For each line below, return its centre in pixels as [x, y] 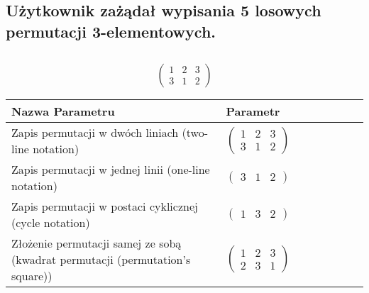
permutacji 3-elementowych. [111, 31]
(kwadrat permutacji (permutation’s [101, 259]
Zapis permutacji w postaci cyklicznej [105, 206]
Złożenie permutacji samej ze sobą [97, 243]
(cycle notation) [51, 222]
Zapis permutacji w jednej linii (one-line [111, 169]
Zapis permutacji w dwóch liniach [95, 132]
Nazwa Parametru [63, 111]
